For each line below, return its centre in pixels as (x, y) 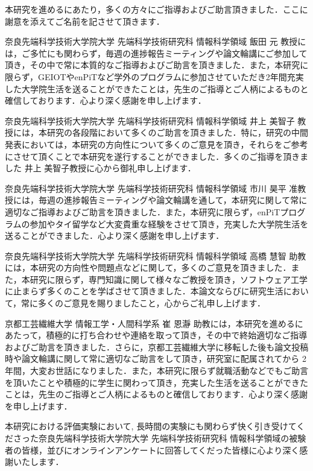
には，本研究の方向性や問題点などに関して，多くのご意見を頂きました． (148, 267)
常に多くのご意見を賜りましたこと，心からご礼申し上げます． (143, 303)
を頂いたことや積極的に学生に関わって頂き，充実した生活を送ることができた (156, 382)
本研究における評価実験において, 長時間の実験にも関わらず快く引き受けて (151, 426)
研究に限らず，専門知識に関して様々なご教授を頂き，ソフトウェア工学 (169, 279)
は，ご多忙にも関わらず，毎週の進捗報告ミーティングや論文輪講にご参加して (156, 53)
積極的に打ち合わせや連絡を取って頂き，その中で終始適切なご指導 (177, 335)
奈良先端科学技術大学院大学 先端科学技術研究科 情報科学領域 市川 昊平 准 (151, 188)
